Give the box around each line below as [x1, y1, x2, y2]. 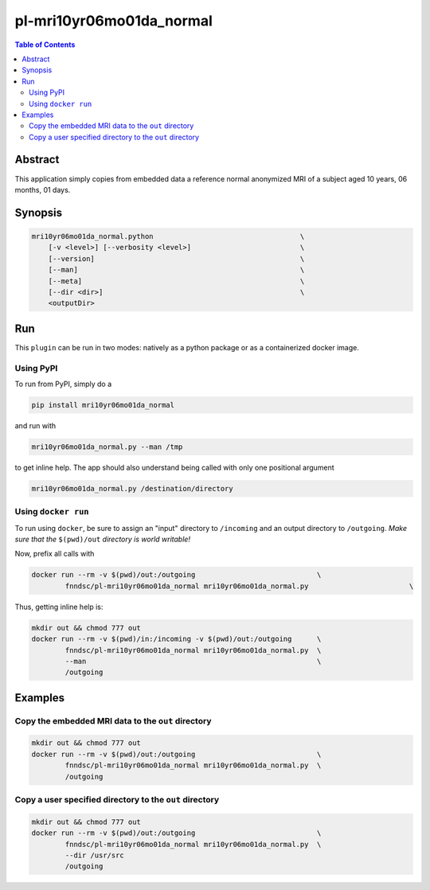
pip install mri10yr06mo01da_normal [31, 400, 175, 409]
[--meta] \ [48, 276, 305, 286]
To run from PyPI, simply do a [14, 379, 112, 388]
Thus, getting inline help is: [14, 602, 104, 611]
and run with [14, 420, 57, 430]
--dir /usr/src [64, 850, 125, 860]
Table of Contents [14, 40, 76, 49]
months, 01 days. [14, 185, 71, 194]
